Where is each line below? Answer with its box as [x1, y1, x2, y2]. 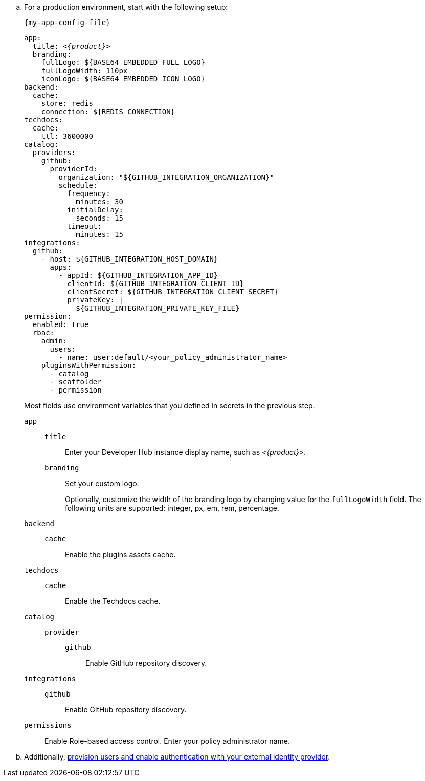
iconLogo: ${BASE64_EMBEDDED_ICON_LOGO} [41, 75, 206, 83]
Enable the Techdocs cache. [65, 597, 161, 605]
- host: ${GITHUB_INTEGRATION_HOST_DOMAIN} [41, 255, 218, 263]
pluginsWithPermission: [41, 361, 137, 370]
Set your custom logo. [65, 479, 139, 488]
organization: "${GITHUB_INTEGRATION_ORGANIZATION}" [58, 173, 274, 181]
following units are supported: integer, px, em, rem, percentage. [65, 504, 279, 512]
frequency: [67, 189, 110, 198]
